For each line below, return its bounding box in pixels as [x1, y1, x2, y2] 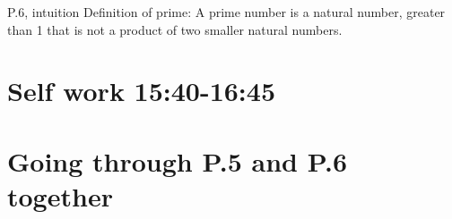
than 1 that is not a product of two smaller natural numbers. [7, 20, 343, 38]
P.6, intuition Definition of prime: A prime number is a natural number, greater [7, 3, 446, 21]
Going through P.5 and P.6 [7, 142, 348, 179]
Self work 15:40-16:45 [7, 72, 275, 109]
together [7, 177, 113, 214]
